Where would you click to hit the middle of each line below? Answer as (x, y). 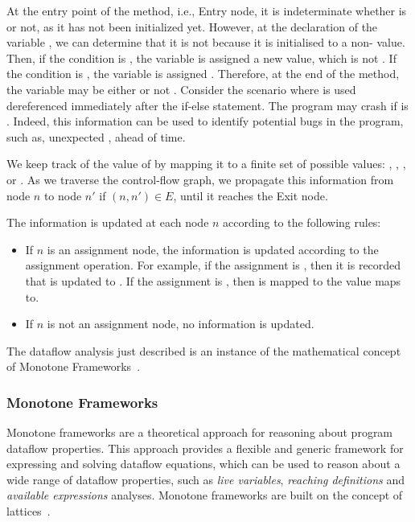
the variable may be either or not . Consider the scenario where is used (181, 89)
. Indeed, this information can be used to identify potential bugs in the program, (205, 121)
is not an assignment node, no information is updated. (181, 324)
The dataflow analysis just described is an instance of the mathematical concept (204, 350)
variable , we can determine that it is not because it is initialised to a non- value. (206, 42)
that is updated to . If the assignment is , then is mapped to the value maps (213, 280)
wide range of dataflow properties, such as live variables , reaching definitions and (206, 479)
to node (63, 195)
